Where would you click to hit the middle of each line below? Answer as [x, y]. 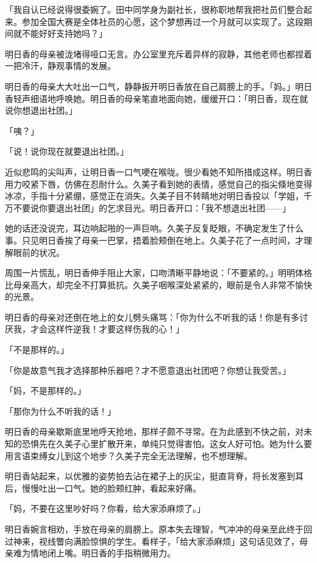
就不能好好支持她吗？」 [60, 33]
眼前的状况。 [39, 252]
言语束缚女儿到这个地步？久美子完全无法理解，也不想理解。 [133, 455]
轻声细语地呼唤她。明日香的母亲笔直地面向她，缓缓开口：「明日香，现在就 [160, 98]
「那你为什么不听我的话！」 [60, 411]
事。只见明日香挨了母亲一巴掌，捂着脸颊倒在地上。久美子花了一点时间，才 [154, 240]
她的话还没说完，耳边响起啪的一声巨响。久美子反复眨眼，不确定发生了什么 [154, 228]
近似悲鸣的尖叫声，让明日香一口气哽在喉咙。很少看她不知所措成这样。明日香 [158, 171]
